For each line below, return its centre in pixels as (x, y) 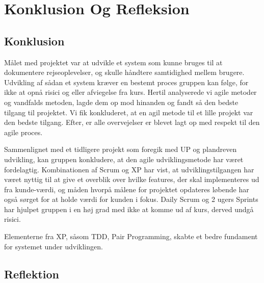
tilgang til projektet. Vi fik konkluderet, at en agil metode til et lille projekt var (129, 112)
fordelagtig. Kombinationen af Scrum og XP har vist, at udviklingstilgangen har (129, 169)
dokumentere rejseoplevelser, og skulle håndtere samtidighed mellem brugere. (124, 72)
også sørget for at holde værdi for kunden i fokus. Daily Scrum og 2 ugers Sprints (131, 199)
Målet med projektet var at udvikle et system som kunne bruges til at (113, 62)
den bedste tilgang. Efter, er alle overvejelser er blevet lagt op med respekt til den (132, 122)
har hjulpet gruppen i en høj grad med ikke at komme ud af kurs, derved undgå (129, 209)
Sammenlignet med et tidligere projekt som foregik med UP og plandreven (121, 149)
